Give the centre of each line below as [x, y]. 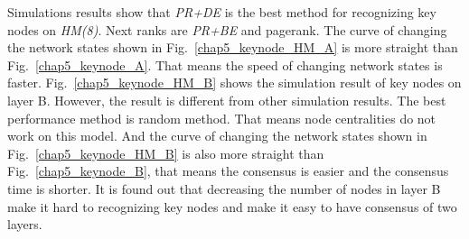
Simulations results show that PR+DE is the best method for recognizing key [222, 12]
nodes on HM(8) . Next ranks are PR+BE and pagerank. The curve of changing [227, 29]
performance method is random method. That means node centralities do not [222, 118]
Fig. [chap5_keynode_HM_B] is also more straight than [166, 153]
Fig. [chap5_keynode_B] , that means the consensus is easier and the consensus [228, 171]
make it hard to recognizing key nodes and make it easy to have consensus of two [232, 206]
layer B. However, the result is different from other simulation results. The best [227, 100]
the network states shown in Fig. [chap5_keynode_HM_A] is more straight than [233, 47]
